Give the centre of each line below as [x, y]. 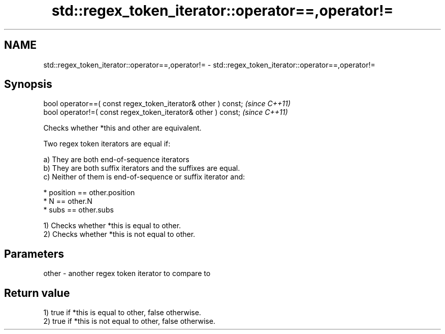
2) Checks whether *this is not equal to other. [119, 234]
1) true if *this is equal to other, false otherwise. [122, 313]
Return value [37, 293]
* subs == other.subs [78, 210]
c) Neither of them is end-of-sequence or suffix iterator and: [144, 177]
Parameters [34, 254]
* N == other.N [68, 201]
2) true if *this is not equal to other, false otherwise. [129, 321]
